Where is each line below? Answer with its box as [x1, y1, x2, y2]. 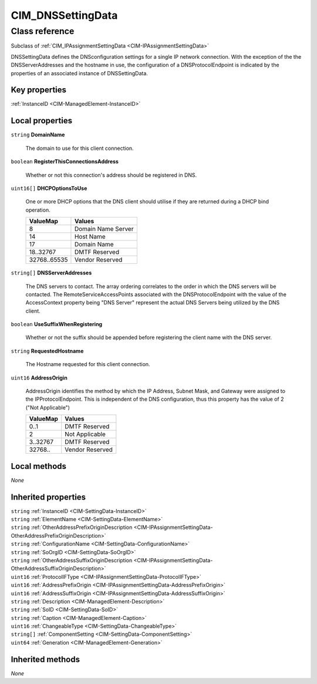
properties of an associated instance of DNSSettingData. [11, 69, 148, 76]
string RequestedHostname [11, 347, 84, 354]
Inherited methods [11, 654, 80, 664]
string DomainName [11, 131, 65, 138]
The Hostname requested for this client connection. [25, 361, 150, 368]
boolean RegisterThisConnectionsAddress [11, 158, 119, 165]
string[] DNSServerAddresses [11, 269, 92, 276]
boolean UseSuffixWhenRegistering [11, 321, 103, 328]
